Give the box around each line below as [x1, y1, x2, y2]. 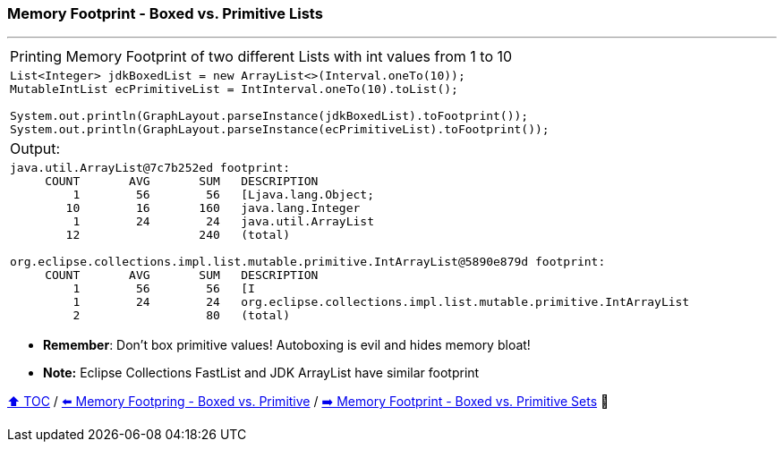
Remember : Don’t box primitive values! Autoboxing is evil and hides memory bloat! [43, 337, 531, 353]
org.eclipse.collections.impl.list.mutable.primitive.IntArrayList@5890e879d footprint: [10, 255, 606, 269]
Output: [10, 140, 61, 158]
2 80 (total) [72, 309, 291, 323]
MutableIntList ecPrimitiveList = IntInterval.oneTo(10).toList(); [10, 82, 458, 97]
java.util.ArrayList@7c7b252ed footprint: [10, 161, 291, 175]
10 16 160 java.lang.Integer [65, 201, 361, 216]
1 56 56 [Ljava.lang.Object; [72, 188, 374, 202]
